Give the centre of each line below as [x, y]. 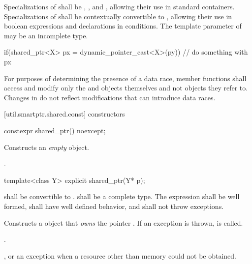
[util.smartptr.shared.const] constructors [64, 114]
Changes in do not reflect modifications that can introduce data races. [110, 97]
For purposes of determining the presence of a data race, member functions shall [125, 78]
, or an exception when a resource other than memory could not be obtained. [120, 255]
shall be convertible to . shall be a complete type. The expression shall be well [122, 196]
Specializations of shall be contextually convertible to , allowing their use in [118, 16]
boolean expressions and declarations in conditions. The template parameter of [123, 26]
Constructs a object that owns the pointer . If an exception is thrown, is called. [124, 222]
